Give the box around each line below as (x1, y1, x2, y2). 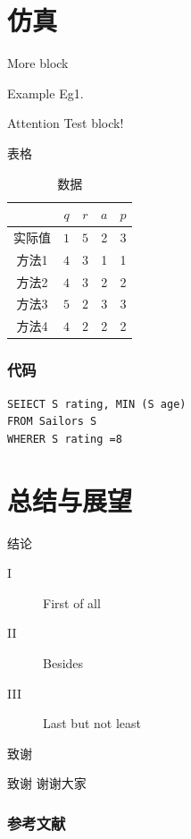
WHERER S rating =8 (7, 432, 122, 445)
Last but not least (43, 714, 142, 733)
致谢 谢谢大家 (7, 774, 87, 792)
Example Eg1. (7, 83, 84, 102)
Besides (43, 653, 84, 672)
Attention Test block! (7, 114, 124, 132)
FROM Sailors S (7, 415, 97, 428)
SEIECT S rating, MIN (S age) (7, 397, 187, 411)
